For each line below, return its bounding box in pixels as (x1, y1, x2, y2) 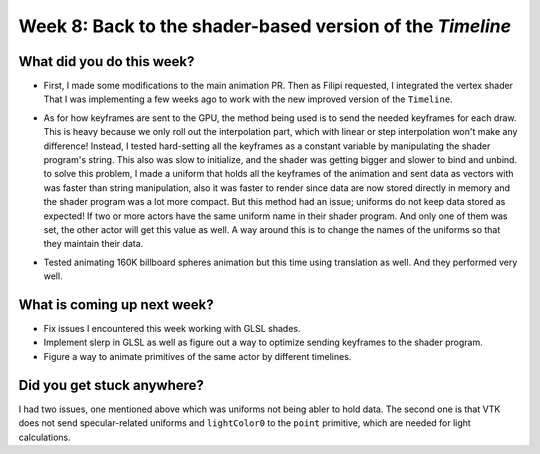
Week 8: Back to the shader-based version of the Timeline (18, 15, 512, 37)
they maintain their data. (43, 238, 144, 250)
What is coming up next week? (18, 296, 214, 313)
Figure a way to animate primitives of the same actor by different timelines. (43, 350, 352, 362)
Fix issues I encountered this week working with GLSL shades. (43, 323, 301, 335)
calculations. (18, 431, 71, 443)
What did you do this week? (18, 53, 195, 70)
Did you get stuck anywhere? (18, 376, 205, 394)
